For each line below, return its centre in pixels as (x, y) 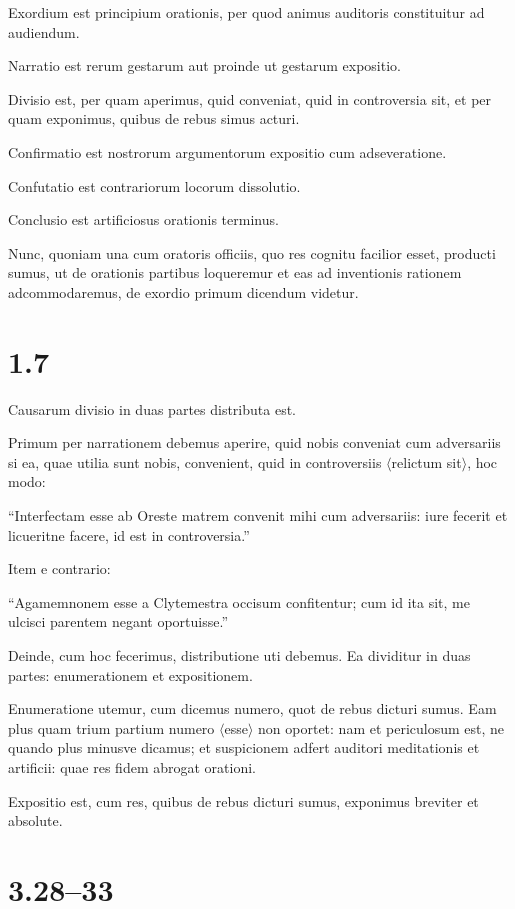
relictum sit (426, 461)
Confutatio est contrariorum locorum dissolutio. (154, 185)
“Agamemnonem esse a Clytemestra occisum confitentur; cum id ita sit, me (239, 601)
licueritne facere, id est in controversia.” (129, 534)
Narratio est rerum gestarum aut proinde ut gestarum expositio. (204, 65)
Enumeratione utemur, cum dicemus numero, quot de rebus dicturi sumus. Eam (252, 708)
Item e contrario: (59, 568)
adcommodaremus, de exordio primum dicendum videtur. (183, 291)
